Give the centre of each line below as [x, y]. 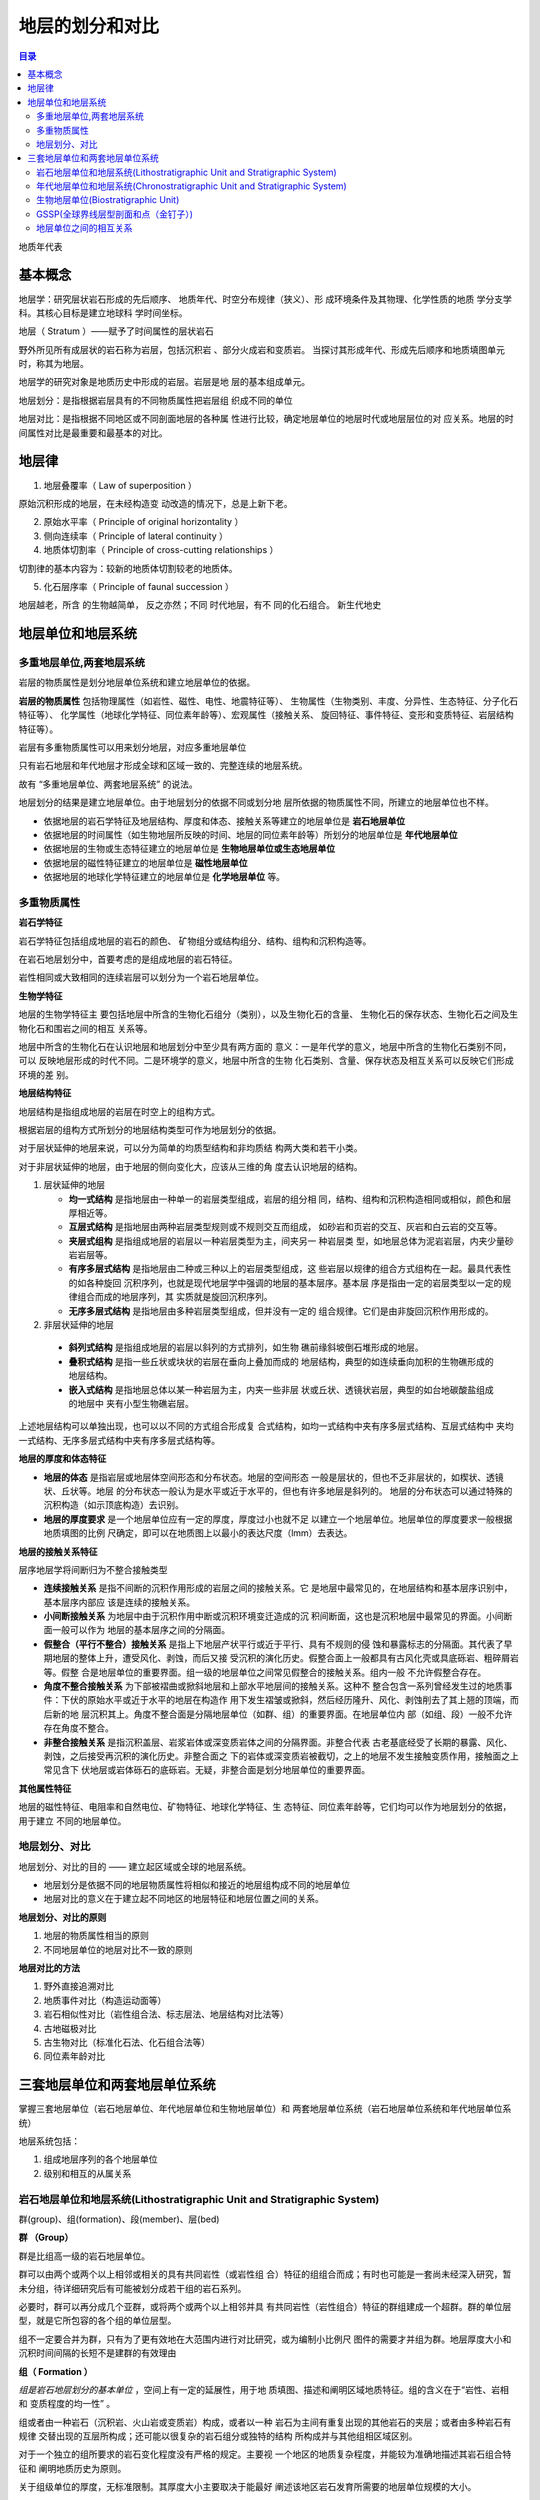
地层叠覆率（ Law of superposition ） [120, 485]
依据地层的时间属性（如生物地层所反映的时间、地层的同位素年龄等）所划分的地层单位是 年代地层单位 [250, 834]
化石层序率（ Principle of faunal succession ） [139, 586]
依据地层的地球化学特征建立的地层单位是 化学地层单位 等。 [164, 877]
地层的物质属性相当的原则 [96, 1936]
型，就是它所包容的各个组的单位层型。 [97, 2321]
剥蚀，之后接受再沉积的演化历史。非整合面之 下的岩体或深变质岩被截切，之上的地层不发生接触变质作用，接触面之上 [281, 1756]
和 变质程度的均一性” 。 [67, 2404]
